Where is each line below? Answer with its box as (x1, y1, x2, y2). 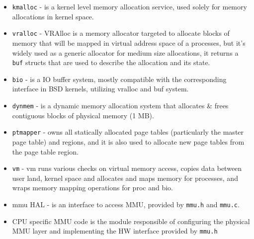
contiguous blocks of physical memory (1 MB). (12, 110, 154, 120)
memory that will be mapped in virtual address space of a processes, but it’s (12, 37, 246, 48)
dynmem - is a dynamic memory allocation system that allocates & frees (12, 100, 229, 110)
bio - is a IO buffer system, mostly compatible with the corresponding (12, 74, 227, 84)
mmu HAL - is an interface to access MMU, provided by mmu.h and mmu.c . (12, 199, 240, 209)
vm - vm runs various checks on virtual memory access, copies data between (12, 163, 242, 173)
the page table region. (12, 146, 79, 157)
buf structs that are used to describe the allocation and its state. (12, 57, 210, 68)
